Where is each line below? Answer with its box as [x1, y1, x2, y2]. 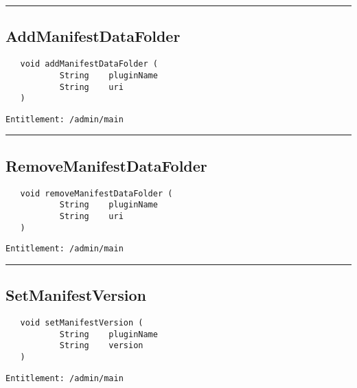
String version [59, 341, 143, 351]
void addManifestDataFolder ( [20, 59, 158, 69]
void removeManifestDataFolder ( [20, 188, 173, 198]
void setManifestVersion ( [20, 318, 143, 328]
